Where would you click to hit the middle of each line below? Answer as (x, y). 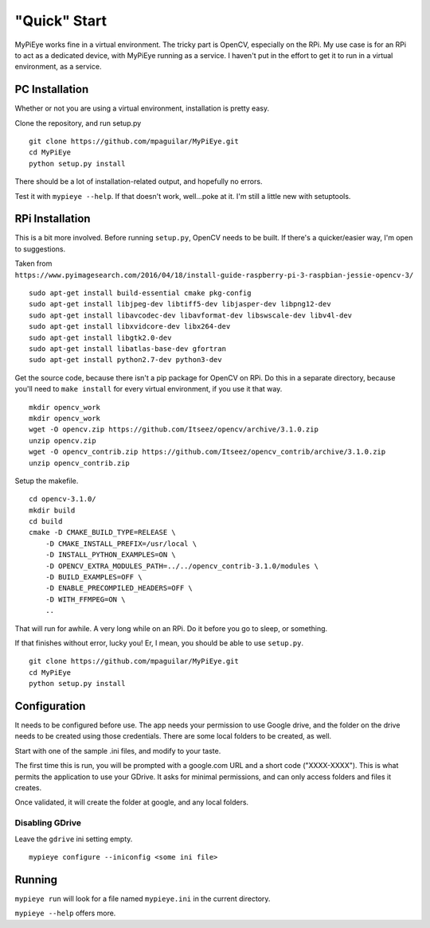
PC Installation (52, 90)
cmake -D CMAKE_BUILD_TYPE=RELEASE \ (103, 532)
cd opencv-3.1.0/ (63, 499)
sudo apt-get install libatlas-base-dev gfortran (128, 349)
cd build (46, 522)
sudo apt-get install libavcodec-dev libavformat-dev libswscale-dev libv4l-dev (191, 315)
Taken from (33, 263)
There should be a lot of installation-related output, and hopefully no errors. (139, 181)
